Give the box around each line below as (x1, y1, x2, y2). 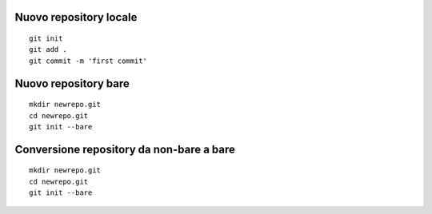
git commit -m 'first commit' (29, 56, 148, 65)
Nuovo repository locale (14, 10, 138, 24)
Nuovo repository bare (14, 77, 130, 90)
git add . (29, 45, 67, 54)
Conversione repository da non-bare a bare (14, 142, 236, 156)
